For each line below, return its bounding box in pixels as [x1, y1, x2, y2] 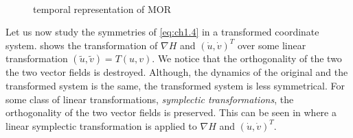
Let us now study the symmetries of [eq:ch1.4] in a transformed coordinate [5, 25, 319, 39]
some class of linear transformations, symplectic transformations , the [5, 92, 294, 106]
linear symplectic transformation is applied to [5, 118, 197, 133]
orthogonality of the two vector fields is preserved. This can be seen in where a [5, 105, 337, 120]
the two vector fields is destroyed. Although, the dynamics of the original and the [5, 65, 348, 79]
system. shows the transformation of [5, 38, 158, 52]
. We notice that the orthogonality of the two [152, 51, 342, 66]
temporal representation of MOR [33, 1, 172, 16]
